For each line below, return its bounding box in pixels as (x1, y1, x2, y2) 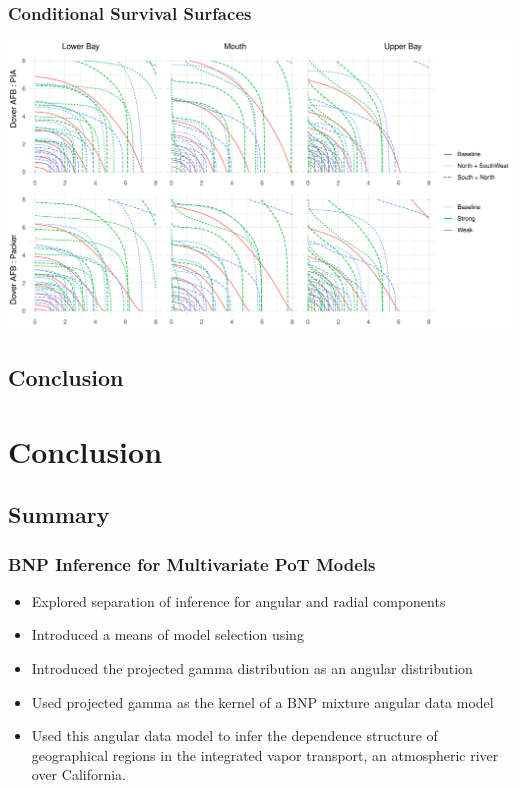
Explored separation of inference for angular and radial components (31, 590, 446, 611)
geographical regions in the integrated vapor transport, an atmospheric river (31, 744, 499, 765)
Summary (8, 499, 110, 530)
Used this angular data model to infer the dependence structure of (31, 725, 438, 746)
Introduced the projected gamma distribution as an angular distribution (31, 658, 473, 679)
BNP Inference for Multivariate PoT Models (8, 551, 376, 576)
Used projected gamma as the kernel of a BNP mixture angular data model (31, 691, 494, 712)
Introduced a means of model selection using (31, 624, 304, 645)
